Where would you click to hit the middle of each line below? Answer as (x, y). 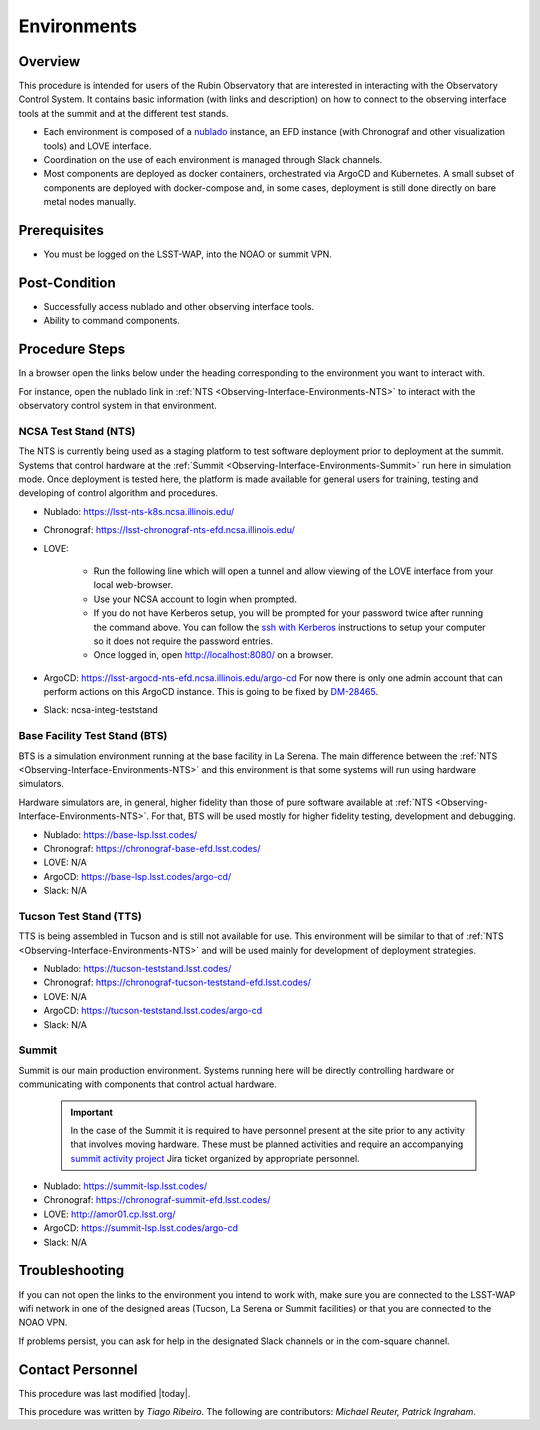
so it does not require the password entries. (183, 641)
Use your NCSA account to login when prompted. (195, 599)
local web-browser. (133, 585)
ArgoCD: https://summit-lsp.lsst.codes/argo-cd (141, 1228)
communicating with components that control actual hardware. (147, 1084)
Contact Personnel (78, 1369)
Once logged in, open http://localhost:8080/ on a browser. (213, 655)
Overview (49, 61)
